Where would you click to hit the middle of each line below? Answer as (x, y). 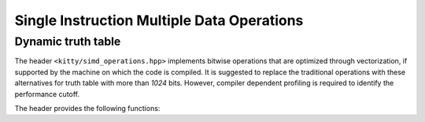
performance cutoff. (47, 94)
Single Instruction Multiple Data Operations (159, 20)
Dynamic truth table (68, 41)
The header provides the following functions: (87, 108)
